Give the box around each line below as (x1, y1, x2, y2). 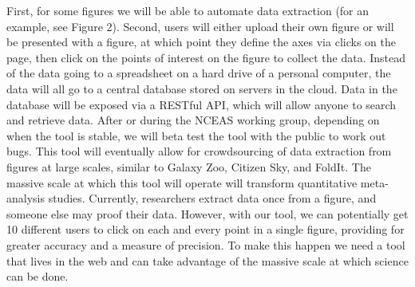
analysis (6, 190, 45, 206)
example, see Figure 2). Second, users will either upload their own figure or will (6, 18, 394, 34)
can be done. (6, 268, 69, 285)
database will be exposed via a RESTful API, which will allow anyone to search (6, 96, 397, 112)
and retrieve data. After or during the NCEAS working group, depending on (6, 112, 380, 128)
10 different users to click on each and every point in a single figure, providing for (6, 221, 405, 238)
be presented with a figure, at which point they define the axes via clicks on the (6, 33, 396, 50)
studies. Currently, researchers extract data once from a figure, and (48, 190, 377, 206)
